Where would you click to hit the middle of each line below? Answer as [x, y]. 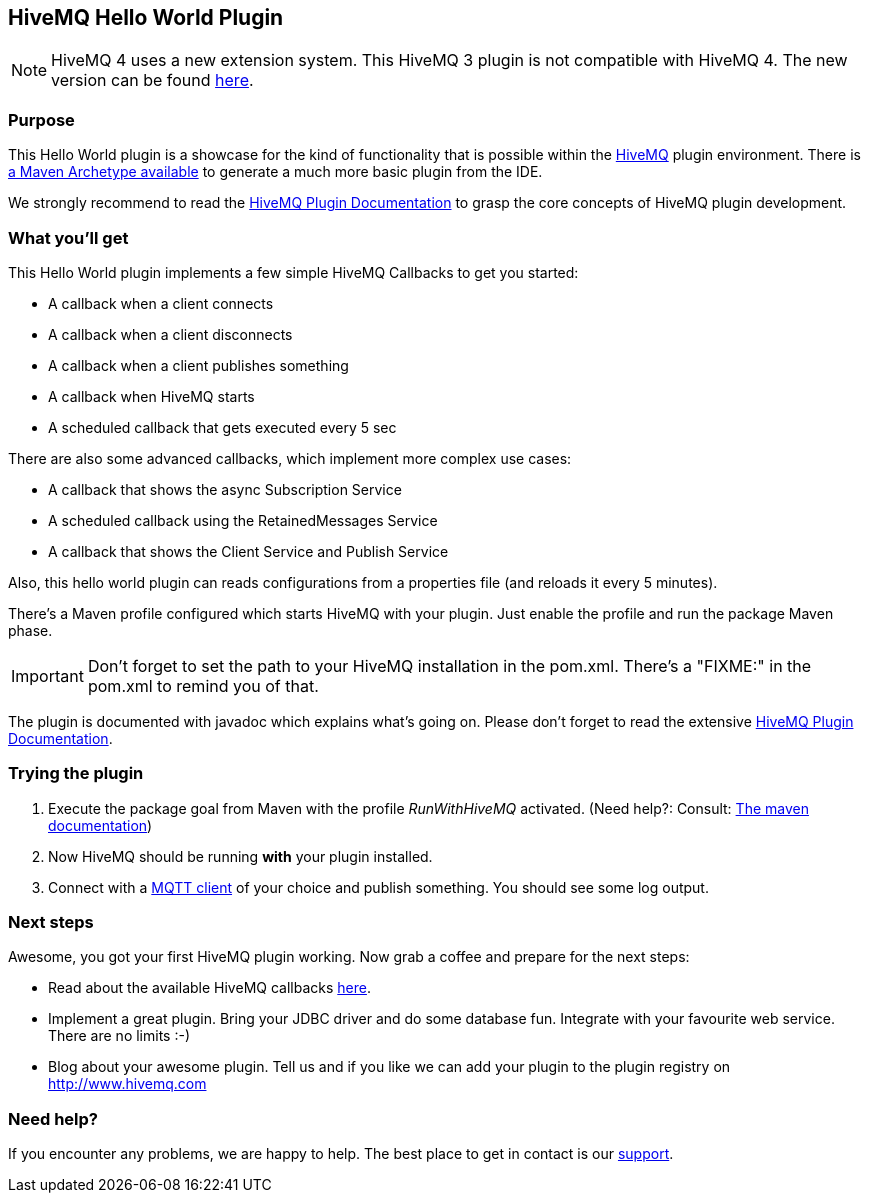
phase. [30, 630]
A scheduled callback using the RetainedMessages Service [243, 520]
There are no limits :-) [119, 1036]
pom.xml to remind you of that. [203, 685]
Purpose [41, 119]
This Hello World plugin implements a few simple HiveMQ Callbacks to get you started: [293, 272]
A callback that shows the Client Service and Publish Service [248, 551]
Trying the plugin [76, 773]
